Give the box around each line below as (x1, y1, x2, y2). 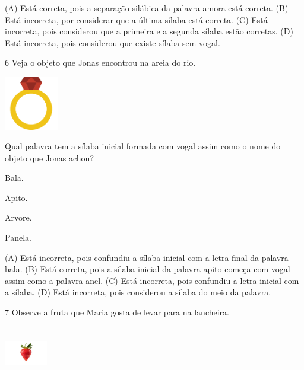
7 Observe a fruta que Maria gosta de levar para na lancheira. (5, 306, 229, 318)
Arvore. (5, 211, 32, 224)
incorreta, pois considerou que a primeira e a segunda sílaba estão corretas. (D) (5, 25, 293, 37)
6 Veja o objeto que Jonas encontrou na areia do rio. (5, 56, 196, 69)
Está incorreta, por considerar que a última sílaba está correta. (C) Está (5, 13, 268, 25)
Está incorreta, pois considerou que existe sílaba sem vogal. (5, 36, 220, 49)
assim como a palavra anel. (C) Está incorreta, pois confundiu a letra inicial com (5, 274, 299, 286)
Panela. (5, 231, 31, 244)
